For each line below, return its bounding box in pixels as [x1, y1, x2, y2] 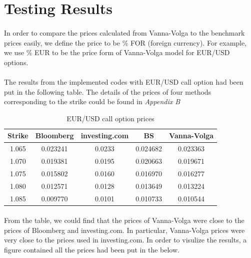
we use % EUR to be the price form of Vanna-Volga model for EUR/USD [4, 47, 230, 58]
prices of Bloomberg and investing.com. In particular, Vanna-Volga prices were [4, 224, 245, 235]
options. [4, 57, 28, 67]
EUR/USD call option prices [66, 113, 154, 123]
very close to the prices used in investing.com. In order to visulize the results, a [4, 234, 247, 245]
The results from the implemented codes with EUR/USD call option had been [4, 76, 243, 87]
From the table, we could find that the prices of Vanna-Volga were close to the [4, 215, 244, 225]
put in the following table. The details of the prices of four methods [4, 86, 211, 97]
